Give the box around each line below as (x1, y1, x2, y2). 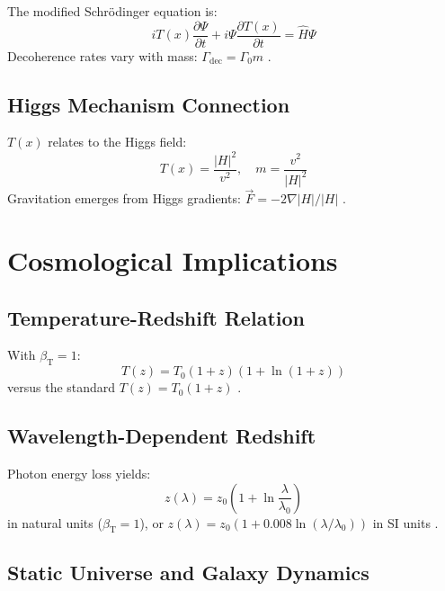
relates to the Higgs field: (48, 132, 187, 151)
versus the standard (7, 378, 116, 397)
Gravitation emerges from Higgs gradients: (7, 189, 241, 208)
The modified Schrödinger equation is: (7, 2, 218, 20)
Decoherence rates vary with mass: (7, 46, 198, 65)
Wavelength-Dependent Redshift (7, 422, 316, 450)
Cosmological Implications (7, 241, 338, 278)
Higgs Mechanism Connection (7, 90, 290, 118)
